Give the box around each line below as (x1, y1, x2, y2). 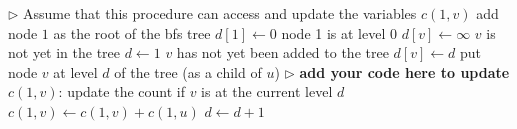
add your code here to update (299, 61, 510, 82)
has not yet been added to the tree (176, 42, 389, 63)
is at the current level (201, 81, 333, 102)
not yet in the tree (8, 42, 121, 63)
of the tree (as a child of (114, 61, 262, 82)
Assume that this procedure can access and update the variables (23, 3, 417, 23)
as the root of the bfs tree (53, 22, 211, 43)
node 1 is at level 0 (281, 22, 397, 43)
